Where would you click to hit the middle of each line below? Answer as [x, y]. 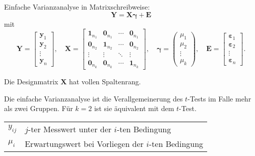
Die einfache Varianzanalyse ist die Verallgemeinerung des [93, 98]
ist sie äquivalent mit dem [134, 108]
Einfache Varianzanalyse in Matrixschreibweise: [77, 7]
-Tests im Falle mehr [219, 98]
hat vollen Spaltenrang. [105, 81]
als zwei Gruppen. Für [39, 108]
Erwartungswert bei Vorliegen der [84, 143]
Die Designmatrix [31, 81]
